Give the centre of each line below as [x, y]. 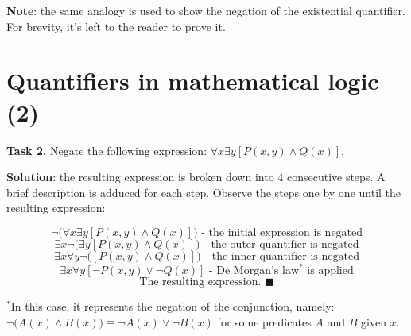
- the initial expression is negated [282, 232]
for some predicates [264, 321]
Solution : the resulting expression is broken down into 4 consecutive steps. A [196, 177]
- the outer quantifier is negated [281, 244]
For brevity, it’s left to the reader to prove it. [116, 26]
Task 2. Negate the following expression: [107, 150]
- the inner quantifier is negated [282, 256]
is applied [330, 271]
